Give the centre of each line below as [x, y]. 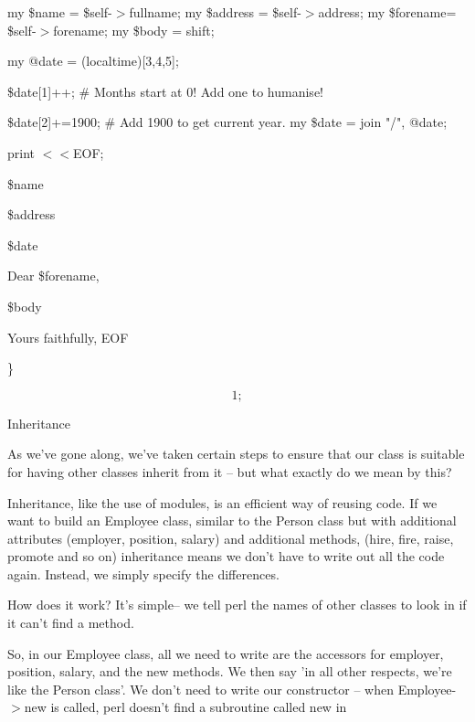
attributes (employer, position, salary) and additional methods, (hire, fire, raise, [231, 538]
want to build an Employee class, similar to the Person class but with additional [232, 520]
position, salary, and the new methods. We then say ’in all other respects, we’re [230, 671]
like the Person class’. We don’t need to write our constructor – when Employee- [232, 689]
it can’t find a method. [71, 623]
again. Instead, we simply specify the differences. [143, 573]
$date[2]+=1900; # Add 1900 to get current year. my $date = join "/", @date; [227, 122]
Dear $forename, [53, 276]
